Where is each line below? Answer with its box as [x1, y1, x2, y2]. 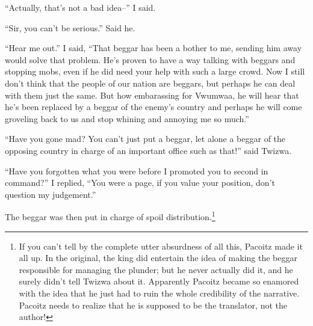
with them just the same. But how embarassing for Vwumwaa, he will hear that [5, 88, 299, 101]
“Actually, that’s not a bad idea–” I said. [5, 1, 156, 13]
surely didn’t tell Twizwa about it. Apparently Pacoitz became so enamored [19, 275, 299, 288]
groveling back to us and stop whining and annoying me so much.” [5, 112, 249, 125]
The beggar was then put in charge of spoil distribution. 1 [5, 209, 215, 223]
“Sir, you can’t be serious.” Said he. [5, 21, 135, 34]
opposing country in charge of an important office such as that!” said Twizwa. [5, 144, 292, 156]
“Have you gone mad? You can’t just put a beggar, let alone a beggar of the [5, 132, 286, 145]
